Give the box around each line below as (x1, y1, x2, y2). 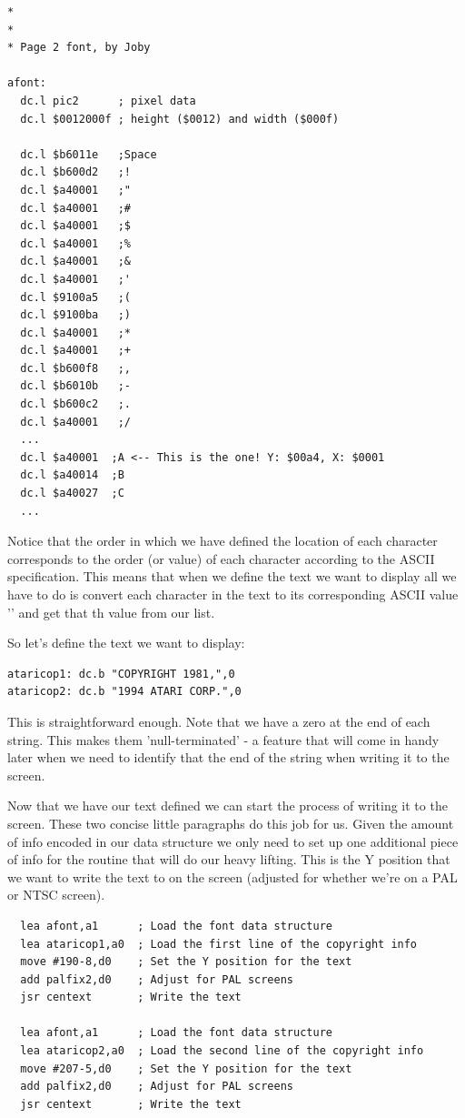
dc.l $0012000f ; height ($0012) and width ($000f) (20, 112, 340, 126)
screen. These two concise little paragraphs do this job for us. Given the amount (7, 813, 454, 832)
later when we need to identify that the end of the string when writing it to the (7, 748, 450, 767)
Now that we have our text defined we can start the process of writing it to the (7, 796, 448, 815)
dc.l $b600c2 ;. (20, 398, 132, 411)
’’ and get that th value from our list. (7, 602, 215, 621)
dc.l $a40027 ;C (20, 487, 124, 500)
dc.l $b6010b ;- (20, 379, 132, 393)
